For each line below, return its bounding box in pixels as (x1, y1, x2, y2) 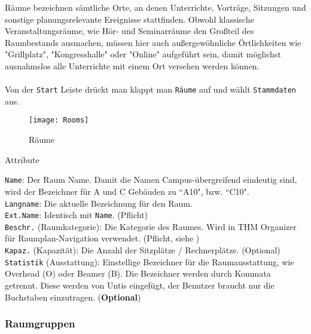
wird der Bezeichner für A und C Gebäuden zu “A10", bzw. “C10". (5, 185, 249, 197)
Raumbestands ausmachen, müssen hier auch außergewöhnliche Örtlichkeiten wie (5, 36, 301, 48)
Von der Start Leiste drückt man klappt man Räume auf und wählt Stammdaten (5, 83, 296, 96)
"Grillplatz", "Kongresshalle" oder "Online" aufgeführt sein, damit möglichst (5, 48, 281, 60)
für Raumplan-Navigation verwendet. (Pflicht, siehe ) (5, 232, 200, 244)
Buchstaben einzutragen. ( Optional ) (5, 290, 141, 303)
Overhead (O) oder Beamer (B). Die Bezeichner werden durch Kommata (5, 267, 271, 280)
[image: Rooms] (29, 116, 89, 125)
